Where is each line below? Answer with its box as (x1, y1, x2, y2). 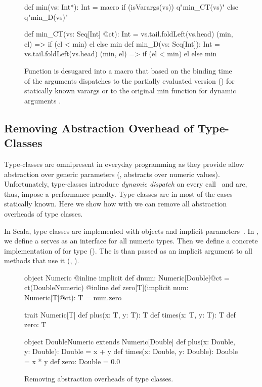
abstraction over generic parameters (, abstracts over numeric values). (4, 168, 220, 179)
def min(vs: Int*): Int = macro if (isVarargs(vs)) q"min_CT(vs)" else (24, 2, 238, 12)
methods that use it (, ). (4, 255, 79, 266)
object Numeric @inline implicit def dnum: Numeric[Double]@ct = (24, 272, 230, 283)
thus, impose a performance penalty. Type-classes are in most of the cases (4, 188, 233, 199)
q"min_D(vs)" (24, 11, 68, 22)
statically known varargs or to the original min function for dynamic (24, 85, 236, 96)
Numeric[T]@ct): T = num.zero (24, 292, 122, 303)
